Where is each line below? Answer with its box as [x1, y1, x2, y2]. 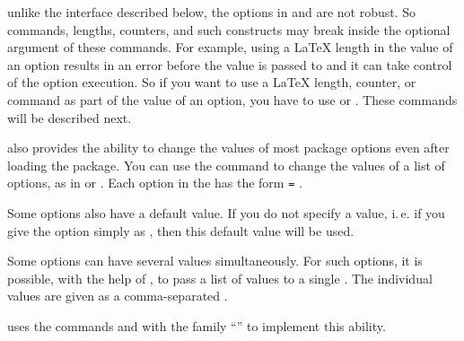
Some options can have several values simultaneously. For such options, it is [7, 251, 423, 270]
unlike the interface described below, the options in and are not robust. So [7, 3, 416, 21]
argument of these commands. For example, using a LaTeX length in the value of [7, 38, 453, 57]
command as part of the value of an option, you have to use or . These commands [7, 90, 458, 109]
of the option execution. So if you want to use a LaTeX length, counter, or [7, 73, 416, 92]
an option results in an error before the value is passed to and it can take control [7, 55, 452, 74]
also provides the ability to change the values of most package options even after [7, 138, 450, 157]
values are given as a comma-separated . [7, 286, 228, 305]
